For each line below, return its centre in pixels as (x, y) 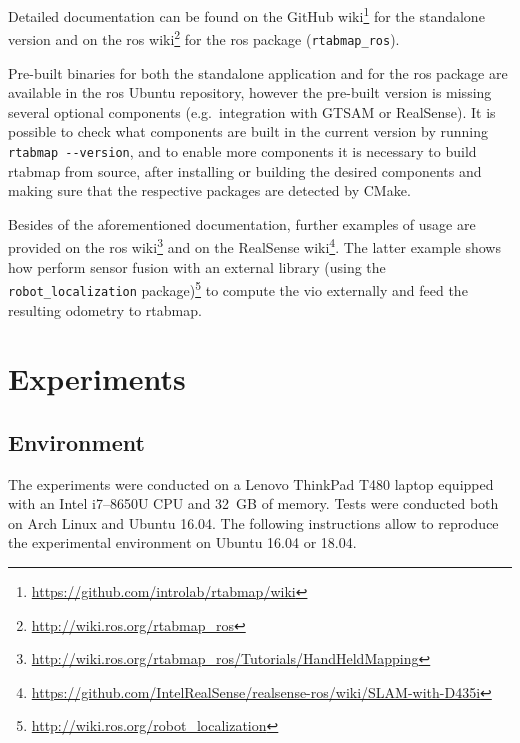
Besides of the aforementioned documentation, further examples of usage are (242, 223)
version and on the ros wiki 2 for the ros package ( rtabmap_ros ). (204, 37)
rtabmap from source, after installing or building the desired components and (245, 170)
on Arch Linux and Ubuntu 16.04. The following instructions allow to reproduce (253, 522)
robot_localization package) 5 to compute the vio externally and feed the (238, 288)
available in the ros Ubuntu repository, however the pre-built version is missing (250, 92)
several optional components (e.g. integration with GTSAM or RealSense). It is (252, 111)
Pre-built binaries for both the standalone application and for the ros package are (258, 72)
